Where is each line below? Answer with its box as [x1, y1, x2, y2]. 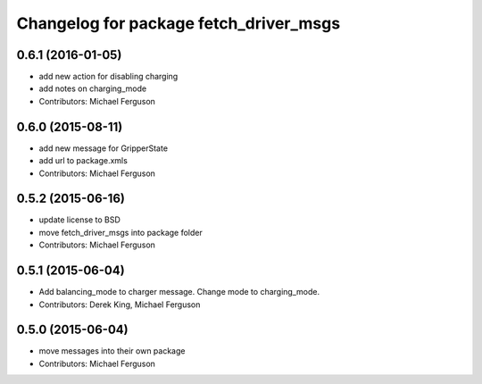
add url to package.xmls [38, 155, 129, 166]
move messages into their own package [38, 346, 186, 356]
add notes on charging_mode [38, 83, 147, 94]
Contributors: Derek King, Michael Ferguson [38, 299, 201, 310]
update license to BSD [38, 214, 120, 225]
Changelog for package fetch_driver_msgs [16, 13, 341, 33]
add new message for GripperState [38, 143, 169, 154]
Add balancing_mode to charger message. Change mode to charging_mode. [38, 287, 320, 297]
